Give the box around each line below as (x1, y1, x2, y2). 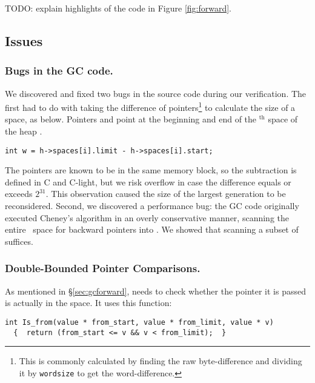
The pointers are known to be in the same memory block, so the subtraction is (5, 164, 297, 176)
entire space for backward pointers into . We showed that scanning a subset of (5, 223, 299, 236)
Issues (5, 31, 43, 50)
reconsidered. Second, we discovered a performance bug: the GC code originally (5, 199, 299, 212)
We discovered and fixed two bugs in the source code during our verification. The (5, 87, 307, 99)
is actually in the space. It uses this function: (5, 296, 172, 309)
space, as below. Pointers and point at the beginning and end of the (5, 113, 257, 125)
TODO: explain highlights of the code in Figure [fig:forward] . (5, 2, 232, 14)
